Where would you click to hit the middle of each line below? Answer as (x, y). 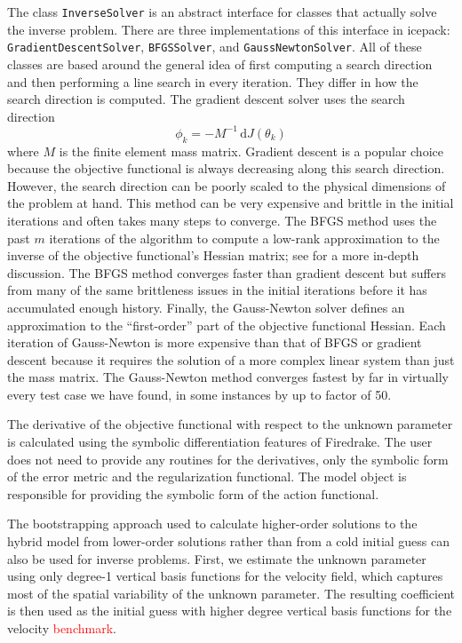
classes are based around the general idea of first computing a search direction (220, 64)
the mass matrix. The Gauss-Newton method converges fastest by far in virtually (228, 377)
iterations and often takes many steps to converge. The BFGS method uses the (222, 220)
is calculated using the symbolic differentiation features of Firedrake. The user (220, 442)
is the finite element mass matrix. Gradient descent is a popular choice (251, 151)
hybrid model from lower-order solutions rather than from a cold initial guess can (229, 541)
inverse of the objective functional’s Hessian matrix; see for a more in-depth (213, 255)
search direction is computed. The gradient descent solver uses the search (206, 99)
